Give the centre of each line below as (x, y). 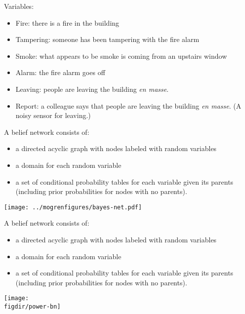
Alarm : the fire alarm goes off (60, 72)
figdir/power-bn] (32, 307)
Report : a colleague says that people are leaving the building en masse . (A (128, 105)
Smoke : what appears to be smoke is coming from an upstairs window (121, 56)
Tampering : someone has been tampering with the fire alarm (107, 39)
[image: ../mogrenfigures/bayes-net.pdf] (73, 207)
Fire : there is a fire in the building (67, 22)
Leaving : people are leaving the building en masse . (92, 89)
